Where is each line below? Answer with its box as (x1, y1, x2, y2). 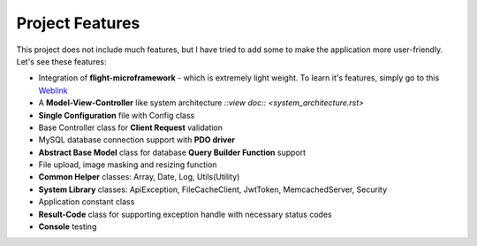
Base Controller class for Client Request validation (38, 122, 223, 133)
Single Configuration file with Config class (38, 110, 195, 120)
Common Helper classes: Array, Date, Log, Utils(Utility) (38, 172, 240, 182)
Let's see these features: (16, 56, 107, 66)
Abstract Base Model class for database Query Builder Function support (38, 147, 307, 158)
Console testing (38, 221, 97, 232)
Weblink (38, 85, 68, 96)
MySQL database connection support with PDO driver (38, 135, 236, 145)
